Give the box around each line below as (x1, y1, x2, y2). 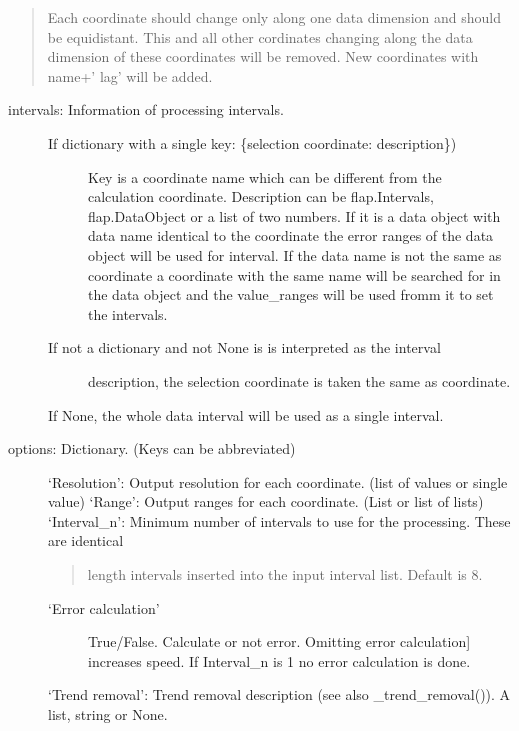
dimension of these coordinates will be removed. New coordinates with (47, 46, 479, 67)
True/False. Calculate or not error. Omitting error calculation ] (88, 631, 471, 652)
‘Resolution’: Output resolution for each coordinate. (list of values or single (48, 471, 508, 492)
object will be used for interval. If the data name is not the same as (88, 244, 502, 265)
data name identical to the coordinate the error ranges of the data (88, 225, 494, 246)
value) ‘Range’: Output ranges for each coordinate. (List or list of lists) (48, 491, 484, 512)
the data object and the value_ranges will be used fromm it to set (88, 284, 494, 305)
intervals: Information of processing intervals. (8, 99, 284, 120)
